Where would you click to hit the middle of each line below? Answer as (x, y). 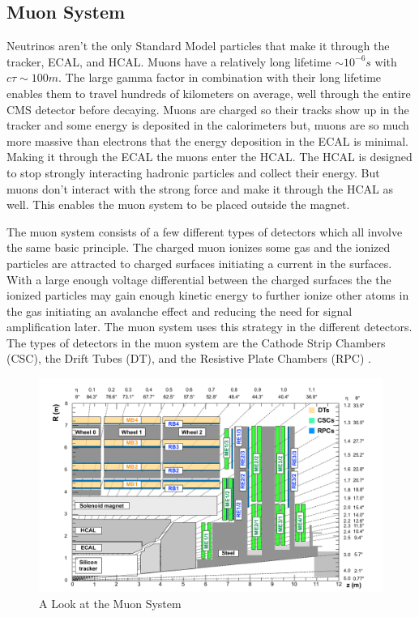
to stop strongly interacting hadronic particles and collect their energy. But (193, 172)
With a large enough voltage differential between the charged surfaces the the (199, 279)
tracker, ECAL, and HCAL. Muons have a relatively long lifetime (169, 61)
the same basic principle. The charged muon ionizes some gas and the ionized (199, 247)
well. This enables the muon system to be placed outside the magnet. (178, 204)
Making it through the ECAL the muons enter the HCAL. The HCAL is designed (209, 157)
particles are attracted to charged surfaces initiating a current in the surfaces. (199, 263)
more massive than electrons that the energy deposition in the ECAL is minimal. (207, 140)
